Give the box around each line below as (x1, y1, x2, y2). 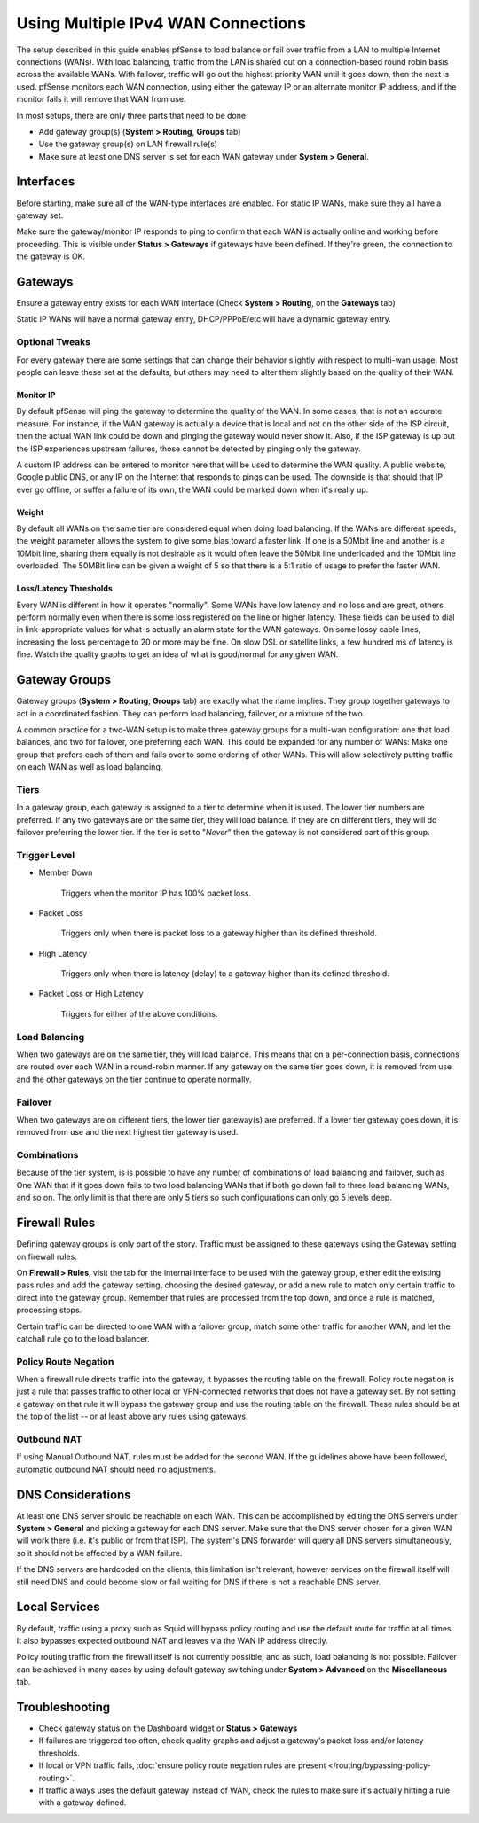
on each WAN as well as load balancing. (16, 762, 163, 772)
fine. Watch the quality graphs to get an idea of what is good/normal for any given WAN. (16, 649, 339, 660)
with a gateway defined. (38, 1797, 127, 1808)
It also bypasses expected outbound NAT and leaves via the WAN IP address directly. (16, 1635, 328, 1646)
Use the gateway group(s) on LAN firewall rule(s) (38, 138, 217, 150)
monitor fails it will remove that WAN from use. (16, 94, 186, 105)
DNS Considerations (16, 1487, 132, 1502)
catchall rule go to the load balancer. (16, 1333, 150, 1343)
